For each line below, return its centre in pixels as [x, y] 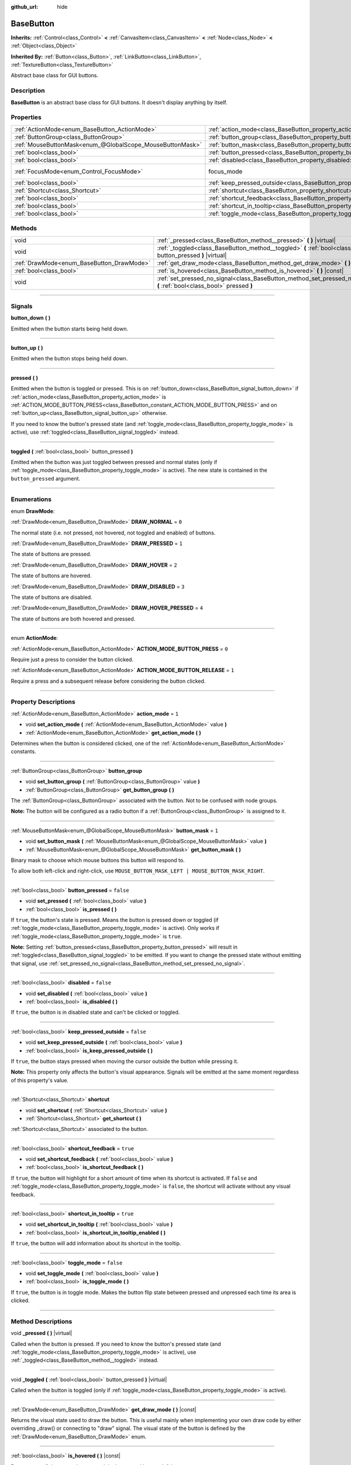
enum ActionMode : [35, 638]
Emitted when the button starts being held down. [70, 329]
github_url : [24, 7]
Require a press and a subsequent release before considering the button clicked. [108, 681]
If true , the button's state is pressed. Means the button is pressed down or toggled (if [115, 919]
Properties [26, 117]
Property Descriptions [43, 702]
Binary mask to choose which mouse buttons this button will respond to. [98, 860]
